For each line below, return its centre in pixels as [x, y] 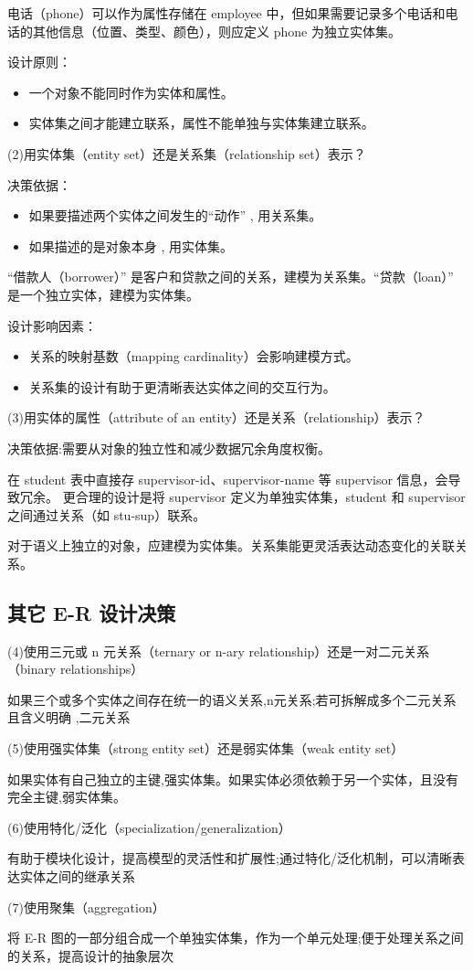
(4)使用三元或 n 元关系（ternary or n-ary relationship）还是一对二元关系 [219, 651]
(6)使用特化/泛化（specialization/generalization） [149, 827]
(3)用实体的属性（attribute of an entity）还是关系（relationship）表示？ [216, 417]
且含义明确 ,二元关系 [69, 717]
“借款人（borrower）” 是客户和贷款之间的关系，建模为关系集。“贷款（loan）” [231, 277]
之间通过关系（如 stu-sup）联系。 [107, 514]
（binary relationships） [76, 669]
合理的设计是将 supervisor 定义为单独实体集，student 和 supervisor [270, 497]
